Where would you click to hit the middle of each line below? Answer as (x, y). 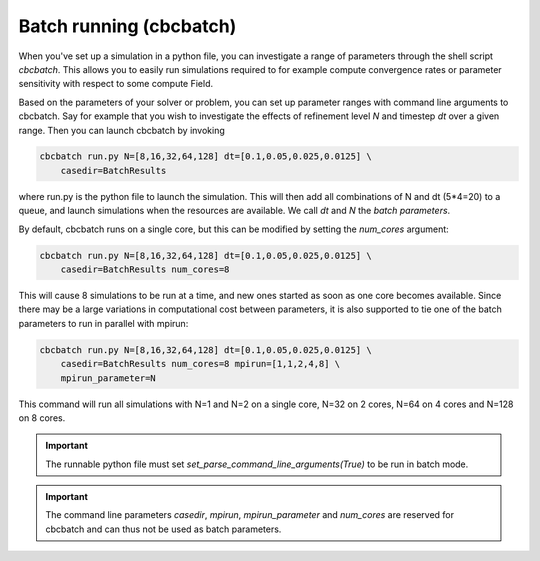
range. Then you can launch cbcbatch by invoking (121, 130)
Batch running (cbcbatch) (127, 26)
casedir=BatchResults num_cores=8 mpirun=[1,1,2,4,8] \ (200, 364)
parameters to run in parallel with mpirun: (103, 323)
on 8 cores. (42, 417)
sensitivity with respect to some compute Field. (116, 84)
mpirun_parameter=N (108, 378)
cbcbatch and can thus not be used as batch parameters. (163, 529)
